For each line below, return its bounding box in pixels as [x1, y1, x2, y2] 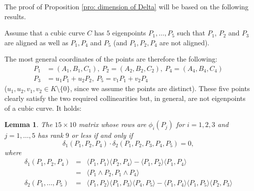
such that [177, 28, 205, 38]
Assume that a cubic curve [4, 28, 85, 38]
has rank [37, 130, 63, 140]
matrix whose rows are [78, 119, 146, 129]
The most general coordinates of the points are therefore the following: [4, 54, 218, 64]
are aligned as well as [4, 37, 68, 47]
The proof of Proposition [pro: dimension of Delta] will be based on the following [4, 1, 249, 11]
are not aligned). [159, 37, 210, 47]
